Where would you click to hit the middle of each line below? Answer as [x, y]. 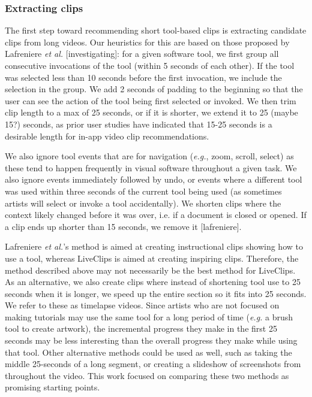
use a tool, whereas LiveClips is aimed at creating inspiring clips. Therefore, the [152, 258]
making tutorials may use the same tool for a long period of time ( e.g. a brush [149, 316]
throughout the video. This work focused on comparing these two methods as [147, 375]
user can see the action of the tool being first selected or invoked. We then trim [151, 100]
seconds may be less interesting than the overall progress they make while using [151, 340]
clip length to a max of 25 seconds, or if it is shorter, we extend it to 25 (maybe [151, 112]
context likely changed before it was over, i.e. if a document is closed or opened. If [156, 215]
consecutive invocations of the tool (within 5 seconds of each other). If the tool [150, 65]
